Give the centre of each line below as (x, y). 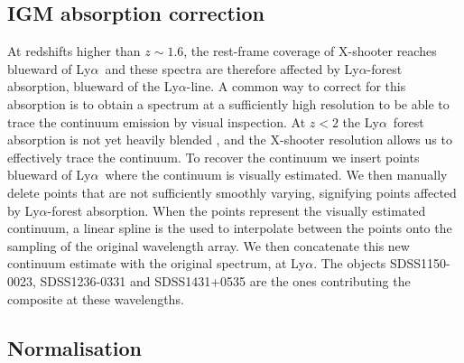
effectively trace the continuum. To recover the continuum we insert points (213, 157)
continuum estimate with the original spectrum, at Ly (157, 263)
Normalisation (75, 347)
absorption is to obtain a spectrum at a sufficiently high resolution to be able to (228, 103)
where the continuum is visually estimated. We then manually (276, 175)
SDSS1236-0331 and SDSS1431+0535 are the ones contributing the (225, 280)
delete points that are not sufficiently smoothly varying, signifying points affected (232, 192)
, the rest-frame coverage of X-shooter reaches (310, 51)
